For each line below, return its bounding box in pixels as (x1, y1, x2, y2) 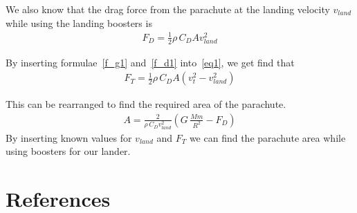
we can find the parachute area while (189, 130, 346, 145)
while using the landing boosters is (6, 15, 152, 30)
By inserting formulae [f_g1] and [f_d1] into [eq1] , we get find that (6, 55, 295, 69)
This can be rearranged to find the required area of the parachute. (6, 97, 286, 111)
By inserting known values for (6, 130, 132, 145)
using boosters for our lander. (6, 144, 131, 158)
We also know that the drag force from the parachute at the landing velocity (6, 2, 330, 16)
